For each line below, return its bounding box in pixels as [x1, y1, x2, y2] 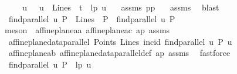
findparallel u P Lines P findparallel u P [8, 12, 175, 24]
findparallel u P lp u [8, 58, 92, 70]
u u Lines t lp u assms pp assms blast [22, 1, 219, 13]
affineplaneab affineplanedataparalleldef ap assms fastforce [8, 47, 231, 59]
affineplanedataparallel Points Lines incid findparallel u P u [8, 35, 232, 47]
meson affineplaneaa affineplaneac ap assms [4, 24, 170, 36]
